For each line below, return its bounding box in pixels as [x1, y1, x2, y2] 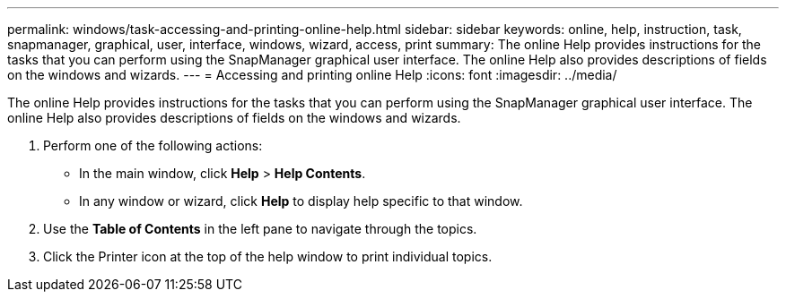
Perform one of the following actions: [43, 138, 263, 153]
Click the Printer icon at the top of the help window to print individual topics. [43, 249, 493, 264]
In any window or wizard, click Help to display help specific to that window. [79, 193, 523, 209]
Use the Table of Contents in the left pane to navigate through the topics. [43, 221, 477, 236]
